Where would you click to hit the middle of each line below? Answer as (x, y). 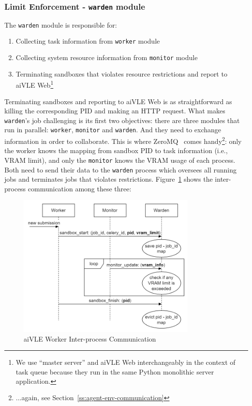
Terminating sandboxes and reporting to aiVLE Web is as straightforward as (118, 101)
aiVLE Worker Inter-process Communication (90, 338)
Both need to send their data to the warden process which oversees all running (120, 169)
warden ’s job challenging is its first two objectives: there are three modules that (122, 120)
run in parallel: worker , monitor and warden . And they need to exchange (113, 130)
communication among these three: (80, 188)
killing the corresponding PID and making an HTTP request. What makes (115, 111)
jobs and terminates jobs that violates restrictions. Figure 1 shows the (109, 179)
